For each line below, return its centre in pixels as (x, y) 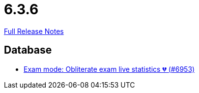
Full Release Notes (34, 31)
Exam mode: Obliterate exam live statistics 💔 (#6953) (109, 69)
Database (28, 50)
